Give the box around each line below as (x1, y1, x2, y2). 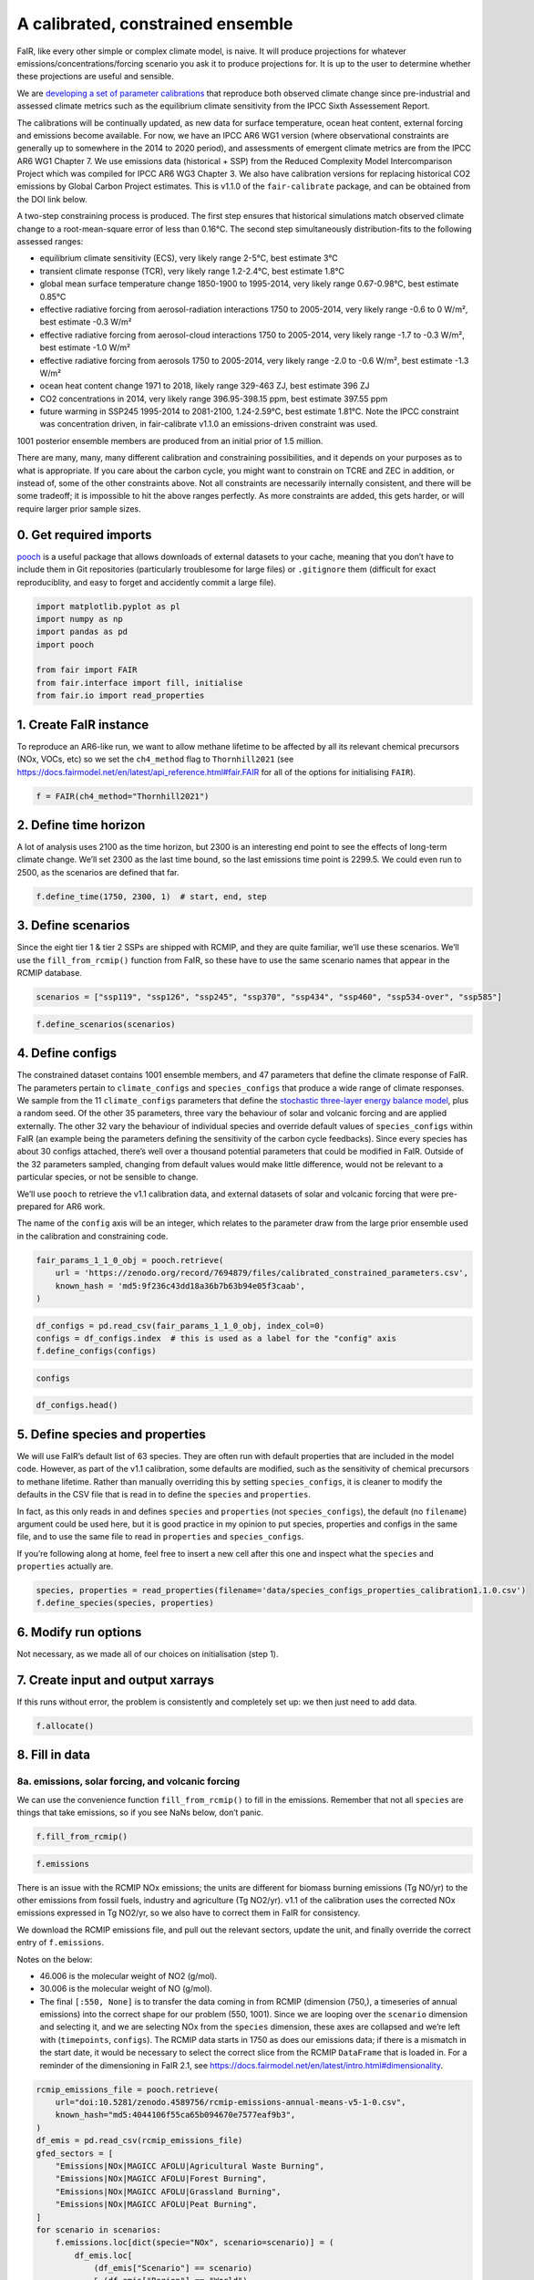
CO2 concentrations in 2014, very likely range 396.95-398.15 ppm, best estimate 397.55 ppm (39, 393, 388, 404)
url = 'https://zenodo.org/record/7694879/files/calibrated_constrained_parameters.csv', (55, 1268, 469, 1279)
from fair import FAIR (36, 665, 138, 675)
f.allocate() (36, 1720, 95, 1731)
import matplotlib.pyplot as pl (36, 601, 181, 611)
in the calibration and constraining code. (16, 1230, 169, 1241)
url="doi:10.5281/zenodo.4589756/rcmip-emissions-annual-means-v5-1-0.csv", (55, 2098, 406, 2107)
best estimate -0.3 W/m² (39, 316, 132, 327)
